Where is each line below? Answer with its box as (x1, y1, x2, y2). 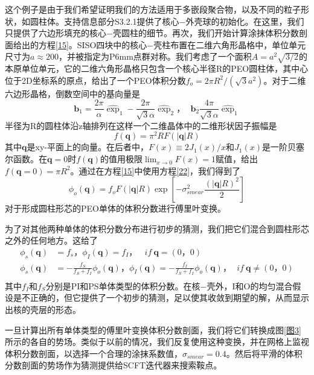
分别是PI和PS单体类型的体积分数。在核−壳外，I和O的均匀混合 (45, 279, 293, 292)
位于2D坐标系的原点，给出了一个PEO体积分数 (5, 74, 186, 86)
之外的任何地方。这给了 (5, 234, 98, 247)
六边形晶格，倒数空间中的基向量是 (5, 87, 140, 99)
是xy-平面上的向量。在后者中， (27, 140, 149, 153)
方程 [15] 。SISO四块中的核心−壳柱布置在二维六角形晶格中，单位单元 (38, 38, 306, 51)
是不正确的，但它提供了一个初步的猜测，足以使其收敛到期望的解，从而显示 (13, 291, 309, 304)
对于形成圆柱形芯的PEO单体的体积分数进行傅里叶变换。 (5, 202, 226, 215)
